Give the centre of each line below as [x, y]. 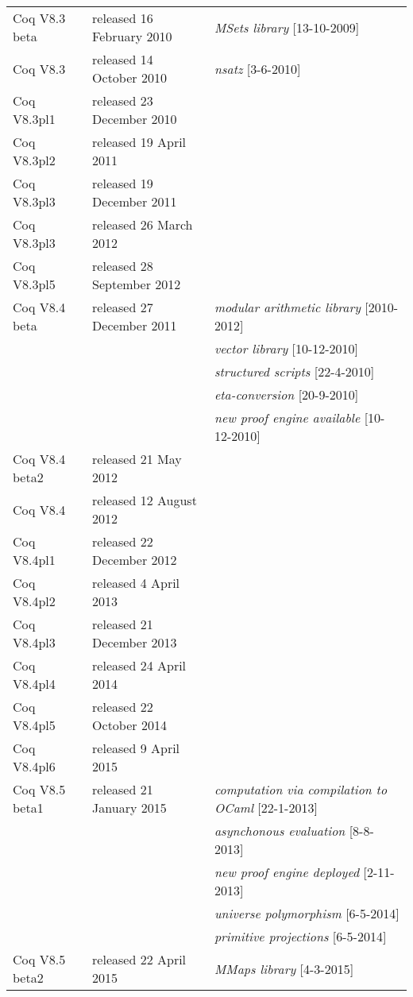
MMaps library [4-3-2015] [284, 968]
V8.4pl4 [34, 684]
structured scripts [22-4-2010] [294, 372]
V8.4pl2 [34, 601]
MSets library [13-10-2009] [287, 27]
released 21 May [137, 459]
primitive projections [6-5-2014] [300, 937]
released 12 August [145, 500]
